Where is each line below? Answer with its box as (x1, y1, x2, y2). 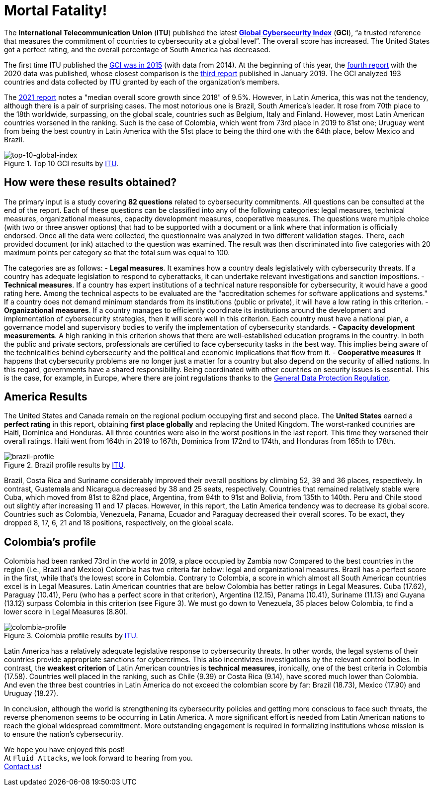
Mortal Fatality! (4, 2, 107, 19)
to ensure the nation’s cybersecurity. (4, 730, 123, 739)
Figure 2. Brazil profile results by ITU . (4, 461, 126, 470)
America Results (4, 391, 87, 403)
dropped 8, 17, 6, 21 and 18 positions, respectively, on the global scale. (4, 518, 234, 527)
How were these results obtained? (4, 176, 177, 189)
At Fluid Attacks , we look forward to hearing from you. (4, 754, 193, 763)
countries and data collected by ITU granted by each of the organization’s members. (4, 77, 280, 86)
